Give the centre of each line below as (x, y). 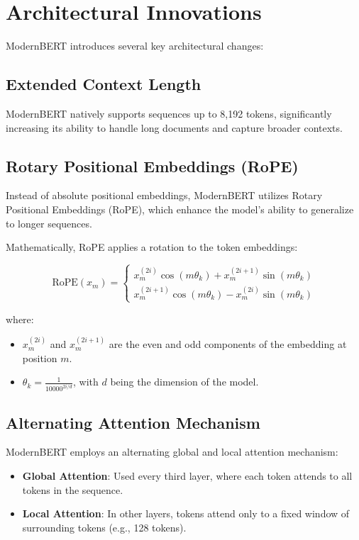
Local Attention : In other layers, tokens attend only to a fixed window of (186, 513)
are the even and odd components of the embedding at (228, 344)
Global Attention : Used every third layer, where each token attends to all (187, 476)
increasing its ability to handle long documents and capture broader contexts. (174, 127)
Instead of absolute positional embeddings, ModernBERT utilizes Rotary (164, 195)
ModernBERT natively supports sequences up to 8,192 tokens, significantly (169, 113)
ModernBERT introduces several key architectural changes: (135, 46)
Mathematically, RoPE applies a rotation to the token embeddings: (152, 247)
